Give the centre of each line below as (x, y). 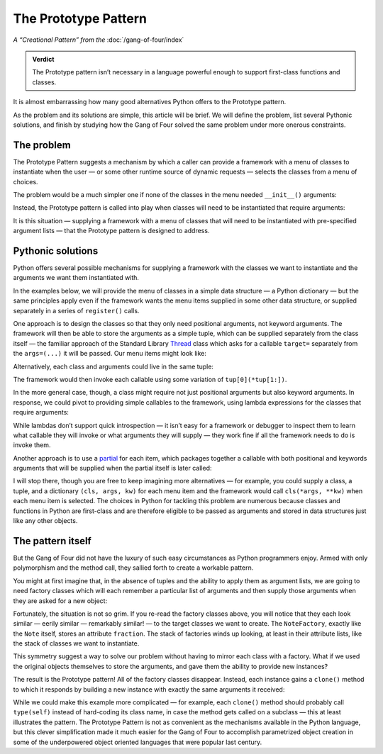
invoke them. (32, 445)
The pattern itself (52, 541)
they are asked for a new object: (60, 601)
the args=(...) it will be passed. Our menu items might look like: (110, 354)
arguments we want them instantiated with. (76, 278)
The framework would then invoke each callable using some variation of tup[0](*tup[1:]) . (150, 379)
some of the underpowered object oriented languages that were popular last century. (138, 742)
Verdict (43, 59)
